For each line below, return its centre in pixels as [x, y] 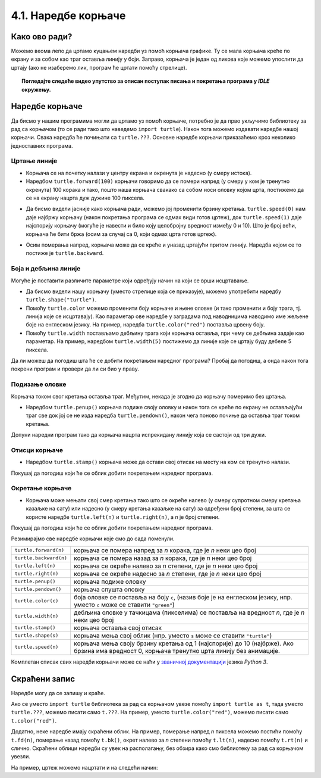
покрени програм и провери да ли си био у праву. [75, 369]
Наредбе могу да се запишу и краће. [58, 693]
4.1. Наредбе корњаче [68, 15]
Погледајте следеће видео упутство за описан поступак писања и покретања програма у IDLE [146, 81]
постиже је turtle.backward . [65, 253]
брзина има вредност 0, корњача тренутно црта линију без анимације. [177, 651]
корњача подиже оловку [110, 581]
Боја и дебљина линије [46, 269]
